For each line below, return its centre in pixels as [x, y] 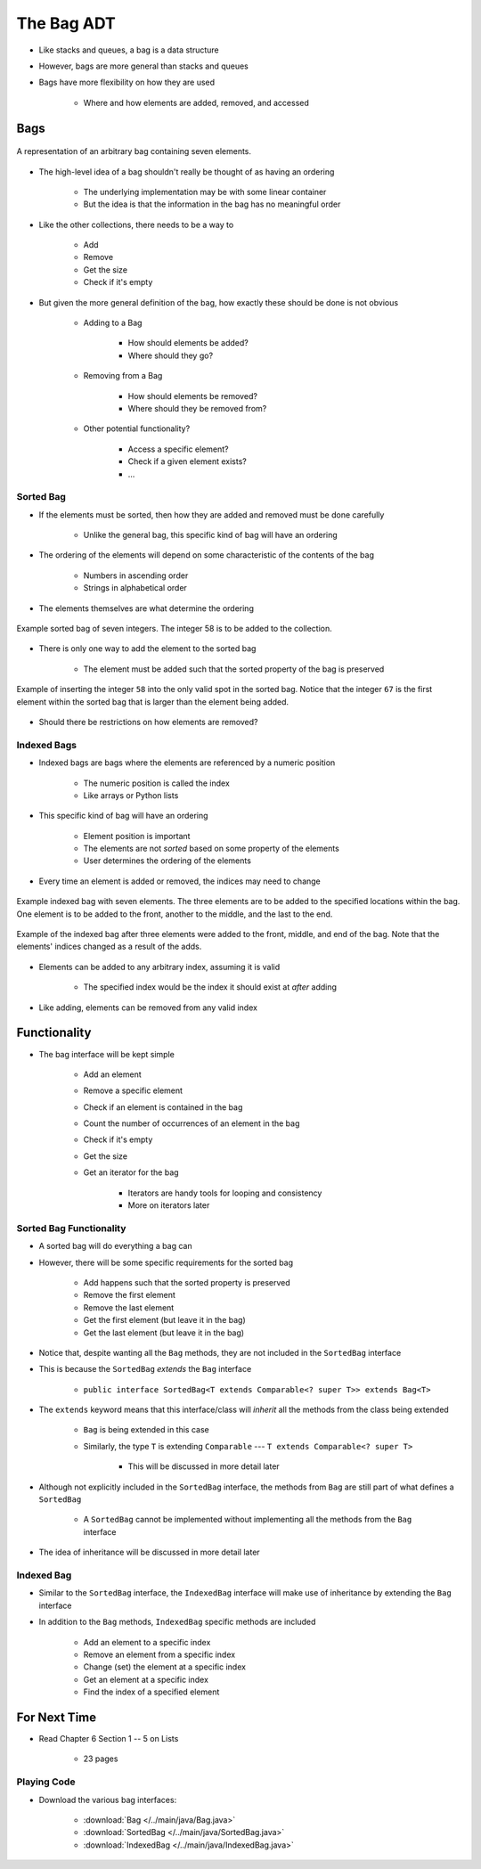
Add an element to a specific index [147, 1642]
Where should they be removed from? [197, 408]
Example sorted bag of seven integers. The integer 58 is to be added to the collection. [175, 629]
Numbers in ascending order [136, 575]
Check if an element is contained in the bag [163, 1107]
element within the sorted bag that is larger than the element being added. [153, 702]
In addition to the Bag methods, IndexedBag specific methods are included [177, 1622]
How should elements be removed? [193, 396]
